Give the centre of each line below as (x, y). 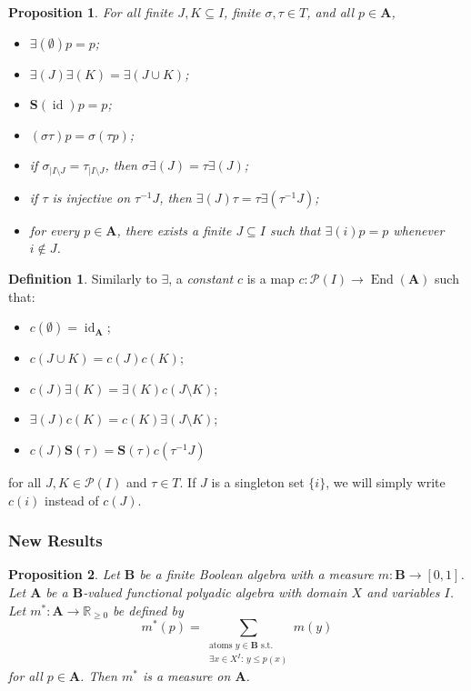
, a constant (201, 279)
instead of (72, 500)
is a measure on (186, 675)
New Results (55, 541)
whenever (419, 230)
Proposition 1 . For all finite (91, 12)
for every (55, 230)
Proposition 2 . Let (64, 574)
